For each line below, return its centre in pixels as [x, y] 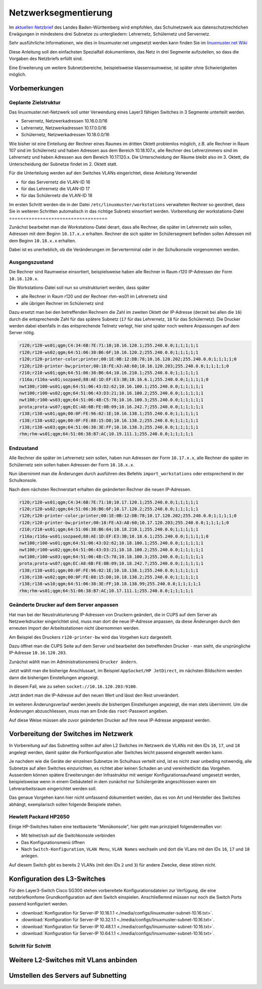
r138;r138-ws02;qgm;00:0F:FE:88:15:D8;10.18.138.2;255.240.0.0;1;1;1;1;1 [109, 577]
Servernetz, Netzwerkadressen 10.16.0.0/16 [64, 121]
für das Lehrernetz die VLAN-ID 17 [55, 189]
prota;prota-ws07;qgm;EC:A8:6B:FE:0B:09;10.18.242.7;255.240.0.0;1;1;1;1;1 [111, 564]
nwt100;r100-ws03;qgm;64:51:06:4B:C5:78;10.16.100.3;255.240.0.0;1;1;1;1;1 [111, 400]
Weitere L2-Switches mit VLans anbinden [73, 960]
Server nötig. [22, 333]
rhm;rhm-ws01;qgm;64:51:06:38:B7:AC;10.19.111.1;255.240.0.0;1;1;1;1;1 [106, 434]
